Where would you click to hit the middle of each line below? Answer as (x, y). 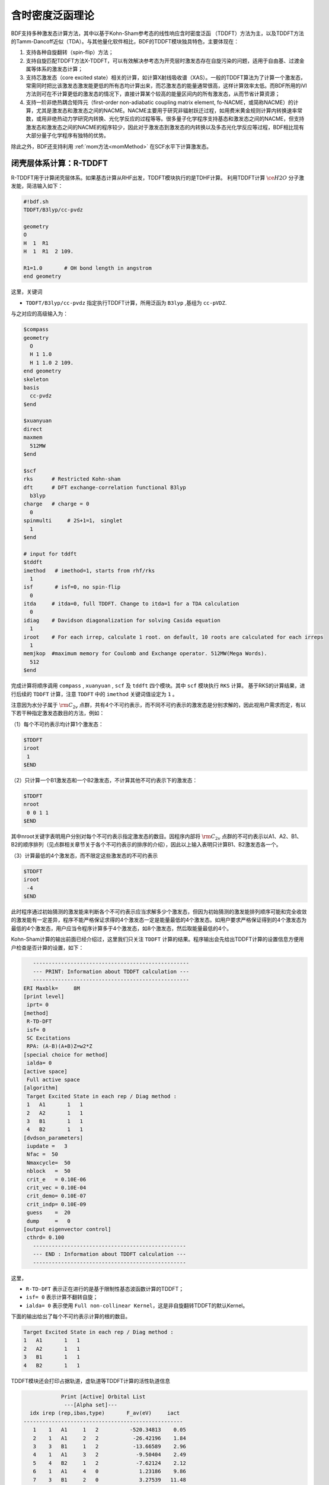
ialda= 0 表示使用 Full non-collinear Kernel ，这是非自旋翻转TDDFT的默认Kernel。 (137, 1305)
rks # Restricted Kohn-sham (72, 479)
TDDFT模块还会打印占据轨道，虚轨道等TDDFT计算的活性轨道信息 (91, 1380)
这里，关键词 (27, 292)
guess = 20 (49, 1213)
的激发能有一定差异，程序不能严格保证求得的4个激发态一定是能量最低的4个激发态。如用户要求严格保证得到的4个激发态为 (159, 920)
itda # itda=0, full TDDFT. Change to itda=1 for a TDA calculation (131, 604)
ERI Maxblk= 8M (52, 988)
